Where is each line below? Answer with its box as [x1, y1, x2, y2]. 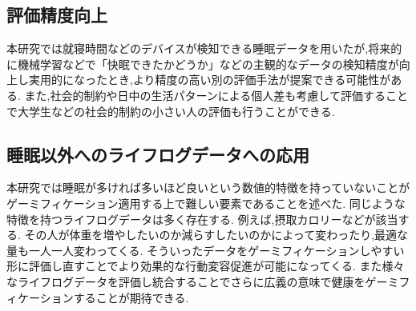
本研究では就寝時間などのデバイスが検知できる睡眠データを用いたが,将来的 [6, 40, 402, 57]
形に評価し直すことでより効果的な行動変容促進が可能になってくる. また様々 [6, 257, 405, 274]
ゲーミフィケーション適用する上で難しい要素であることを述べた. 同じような [6, 194, 406, 211]
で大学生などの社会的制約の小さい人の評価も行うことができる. [6, 102, 335, 119]
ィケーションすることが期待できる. [6, 289, 189, 305]
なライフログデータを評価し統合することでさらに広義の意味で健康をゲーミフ [6, 273, 410, 289]
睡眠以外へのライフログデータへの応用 [6, 142, 309, 166]
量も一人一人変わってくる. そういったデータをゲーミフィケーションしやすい [6, 241, 405, 258]
